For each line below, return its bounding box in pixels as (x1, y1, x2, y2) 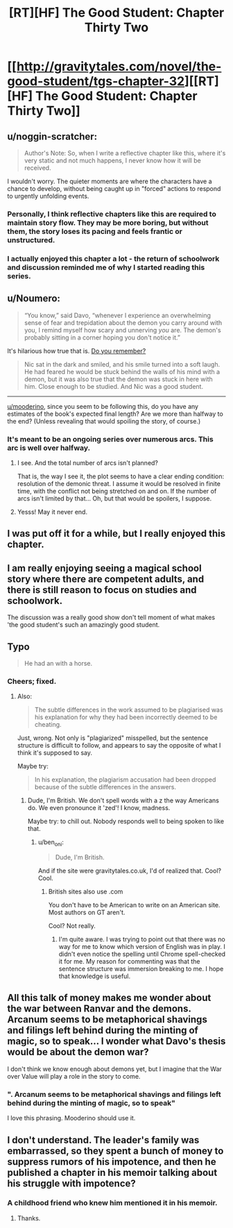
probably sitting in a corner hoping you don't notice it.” (24, 333, 180, 342)
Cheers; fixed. (7, 676, 57, 686)
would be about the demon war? (7, 1046, 149, 1058)
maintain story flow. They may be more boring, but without (7, 217, 209, 227)
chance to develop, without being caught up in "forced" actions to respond (7, 185, 221, 192)
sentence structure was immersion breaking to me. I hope (58, 965, 224, 973)
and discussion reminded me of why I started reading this (7, 262, 205, 272)
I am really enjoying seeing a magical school (7, 562, 202, 574)
